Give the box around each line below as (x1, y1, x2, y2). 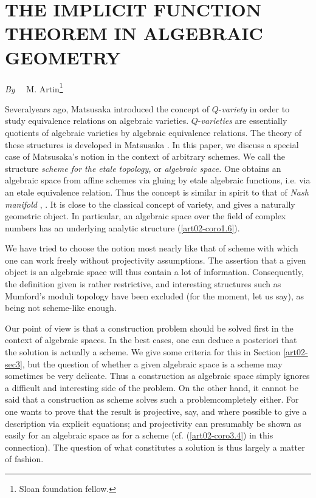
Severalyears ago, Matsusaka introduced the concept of (5, 102, 209, 115)
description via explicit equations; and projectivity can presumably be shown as (5, 417, 301, 429)
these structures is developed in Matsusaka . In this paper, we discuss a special (5, 138, 299, 151)
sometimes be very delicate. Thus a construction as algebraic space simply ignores (5, 369, 310, 382)
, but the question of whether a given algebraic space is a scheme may (22, 357, 283, 370)
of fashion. (5, 452, 44, 465)
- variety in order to (218, 102, 290, 115)
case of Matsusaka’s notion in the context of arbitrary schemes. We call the (5, 150, 285, 163)
